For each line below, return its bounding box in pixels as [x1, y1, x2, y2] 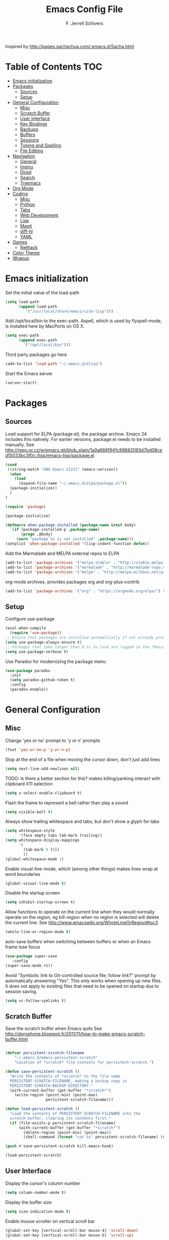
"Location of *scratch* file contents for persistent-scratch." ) [14, 1060, 154, 1065]
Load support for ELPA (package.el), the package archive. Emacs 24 [5, 431, 147, 437]
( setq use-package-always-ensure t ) [5, 640, 82, 645]
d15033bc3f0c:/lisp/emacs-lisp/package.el [5, 452, 95, 458]
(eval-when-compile [5, 626, 46, 631]
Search [20, 174, 35, 181]
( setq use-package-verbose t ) [5, 649, 69, 654]
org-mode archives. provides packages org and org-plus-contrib [5, 579, 140, 585]
